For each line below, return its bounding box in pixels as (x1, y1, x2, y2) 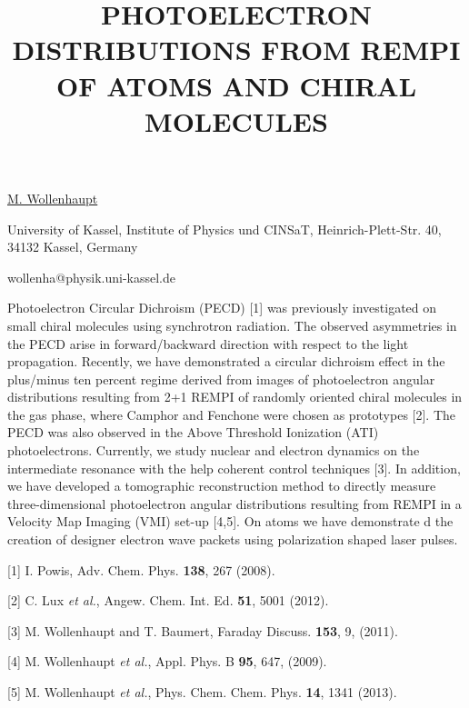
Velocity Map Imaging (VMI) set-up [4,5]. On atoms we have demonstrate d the (7, 512, 454, 531)
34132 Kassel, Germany (7, 237, 138, 256)
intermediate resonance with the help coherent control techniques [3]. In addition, (7, 458, 461, 477)
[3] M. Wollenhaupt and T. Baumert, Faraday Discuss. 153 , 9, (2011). (7, 621, 398, 640)
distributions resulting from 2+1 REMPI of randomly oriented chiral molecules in (7, 387, 463, 406)
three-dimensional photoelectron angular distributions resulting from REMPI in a (7, 494, 462, 513)
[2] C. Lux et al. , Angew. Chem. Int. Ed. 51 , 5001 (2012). (7, 591, 329, 610)
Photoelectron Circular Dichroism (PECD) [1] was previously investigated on (7, 298, 437, 317)
